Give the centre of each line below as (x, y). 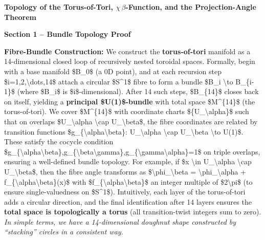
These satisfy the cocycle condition (59, 141)
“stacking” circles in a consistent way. (64, 232)
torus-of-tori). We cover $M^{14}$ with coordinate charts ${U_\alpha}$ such (127, 111)
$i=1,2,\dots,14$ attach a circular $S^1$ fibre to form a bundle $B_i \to (119, 81)
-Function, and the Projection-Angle (191, 7)
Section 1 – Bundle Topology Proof (68, 34)
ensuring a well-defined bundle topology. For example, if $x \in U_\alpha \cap (128, 161)
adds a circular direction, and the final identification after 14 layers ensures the (128, 201)
